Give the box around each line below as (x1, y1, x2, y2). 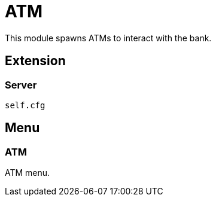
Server (5, 78, 37, 91)
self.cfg (5, 100, 45, 110)
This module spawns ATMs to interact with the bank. (5, 32, 212, 43)
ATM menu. (5, 167, 50, 178)
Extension (5, 53, 66, 69)
